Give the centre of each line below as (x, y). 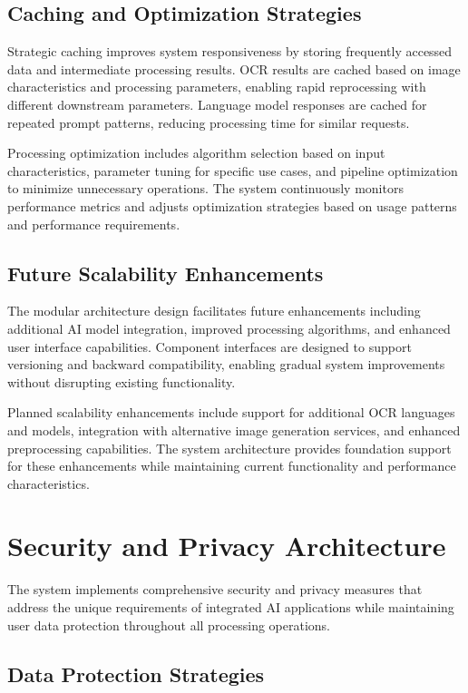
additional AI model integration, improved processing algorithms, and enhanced (229, 328)
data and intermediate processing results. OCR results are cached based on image (234, 68)
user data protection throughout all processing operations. (169, 625)
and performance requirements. (94, 224)
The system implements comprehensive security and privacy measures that (215, 589)
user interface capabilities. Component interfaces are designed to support (210, 346)
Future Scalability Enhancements (166, 273)
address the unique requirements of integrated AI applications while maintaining (231, 607)
